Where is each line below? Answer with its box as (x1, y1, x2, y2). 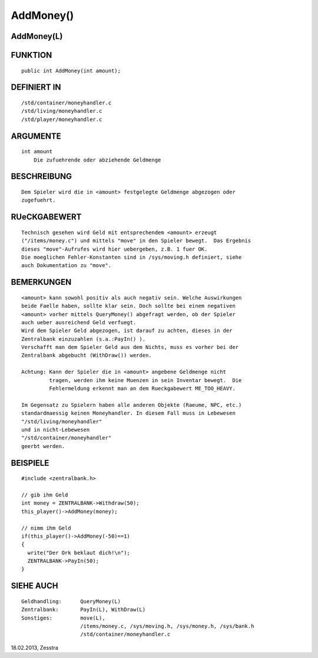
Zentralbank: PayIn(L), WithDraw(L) (21, 606, 146, 613)
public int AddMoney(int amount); (21, 67, 121, 74)
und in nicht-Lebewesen (21, 426, 90, 433)
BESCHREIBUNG (11, 172, 72, 182)
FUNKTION (11, 50, 52, 60)
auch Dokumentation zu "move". (21, 262, 112, 269)
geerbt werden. (21, 443, 65, 449)
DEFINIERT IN (11, 83, 61, 93)
